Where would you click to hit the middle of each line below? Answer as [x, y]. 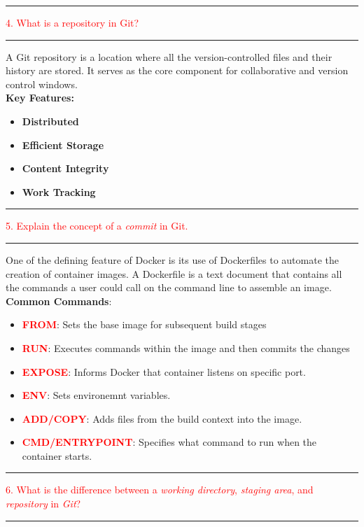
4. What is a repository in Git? [72, 22]
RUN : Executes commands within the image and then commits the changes [186, 347]
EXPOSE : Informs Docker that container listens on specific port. [164, 371]
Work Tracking [59, 191]
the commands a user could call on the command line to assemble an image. [169, 287]
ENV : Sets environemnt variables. [96, 395]
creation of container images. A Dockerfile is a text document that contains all [174, 273]
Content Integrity [65, 168]
